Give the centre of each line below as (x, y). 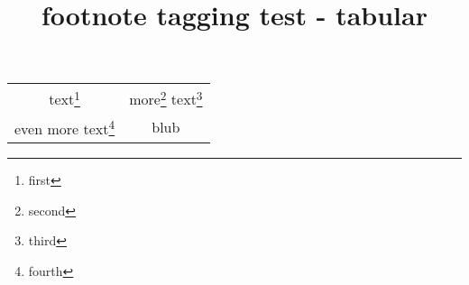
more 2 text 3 (166, 98)
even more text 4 (65, 127)
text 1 (64, 98)
